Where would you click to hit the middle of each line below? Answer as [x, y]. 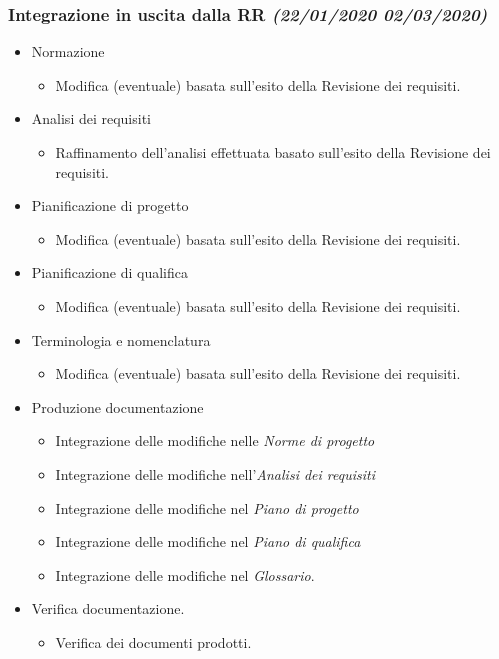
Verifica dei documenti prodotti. [153, 641]
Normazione [68, 51]
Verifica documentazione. [108, 608]
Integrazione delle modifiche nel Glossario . [185, 574]
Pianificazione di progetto [110, 205]
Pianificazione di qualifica [109, 272]
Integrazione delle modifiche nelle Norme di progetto [215, 440]
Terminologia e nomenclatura [121, 339]
